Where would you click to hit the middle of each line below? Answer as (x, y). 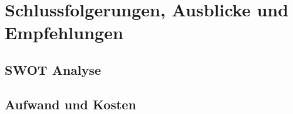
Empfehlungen (64, 32)
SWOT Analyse (53, 69)
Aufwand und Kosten (70, 104)
